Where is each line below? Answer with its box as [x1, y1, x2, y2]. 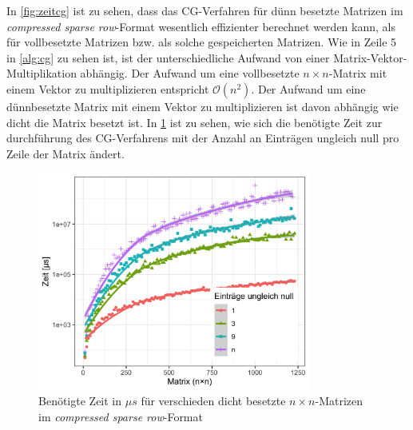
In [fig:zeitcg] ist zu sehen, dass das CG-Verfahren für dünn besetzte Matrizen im [6, 2, 403, 18]
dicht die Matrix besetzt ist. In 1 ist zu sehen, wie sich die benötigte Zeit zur [6, 113, 383, 130]
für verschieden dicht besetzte [141, 392, 286, 409]
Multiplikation [6, 65, 77, 82]
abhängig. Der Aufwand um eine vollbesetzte [80, 65, 300, 82]
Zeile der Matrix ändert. [6, 145, 125, 161]
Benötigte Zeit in [38, 392, 122, 409]
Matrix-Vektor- [333, 49, 407, 66]
